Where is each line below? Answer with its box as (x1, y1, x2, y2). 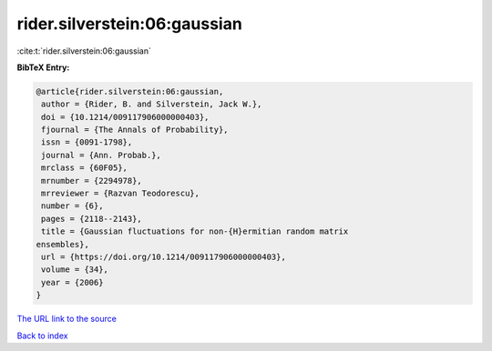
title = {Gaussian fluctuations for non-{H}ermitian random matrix (41, 226, 349, 236)
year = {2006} (41, 277, 104, 287)
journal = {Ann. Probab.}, (41, 150, 161, 160)
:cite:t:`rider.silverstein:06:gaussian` (16, 45, 152, 56)
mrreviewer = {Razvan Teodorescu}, (41, 188, 200, 199)
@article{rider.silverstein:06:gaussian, (36, 86, 224, 96)
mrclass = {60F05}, (41, 163, 128, 173)
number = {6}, (41, 201, 104, 211)
